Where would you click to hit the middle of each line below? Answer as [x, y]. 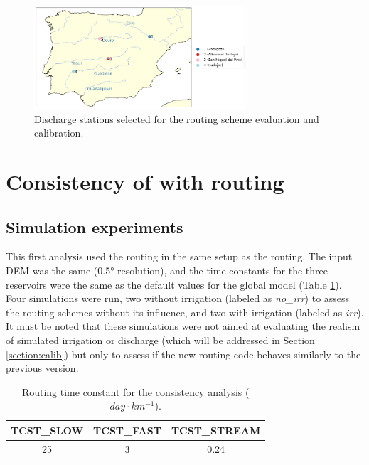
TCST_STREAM [216, 430]
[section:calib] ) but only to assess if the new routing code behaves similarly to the [183, 354]
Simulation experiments [95, 226]
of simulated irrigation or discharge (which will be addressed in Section [160, 340]
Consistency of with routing [145, 182]
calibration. [59, 133]
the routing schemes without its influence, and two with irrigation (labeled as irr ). [185, 312]
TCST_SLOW [47, 430]
